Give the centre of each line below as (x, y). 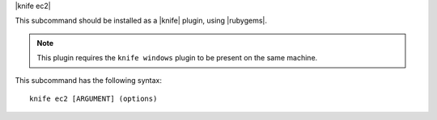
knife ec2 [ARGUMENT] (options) (93, 98)
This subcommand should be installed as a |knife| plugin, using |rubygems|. (141, 21)
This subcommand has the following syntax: (88, 80)
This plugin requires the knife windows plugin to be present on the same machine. (177, 58)
